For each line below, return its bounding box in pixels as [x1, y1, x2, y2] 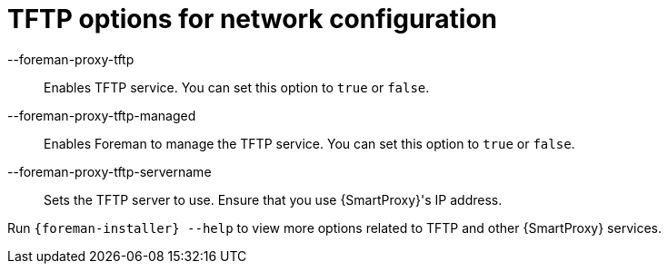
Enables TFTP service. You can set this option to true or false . [44, 79, 430, 95]
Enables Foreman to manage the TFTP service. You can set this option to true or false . [44, 135, 575, 151]
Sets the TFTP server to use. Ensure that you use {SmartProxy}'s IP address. [44, 191, 503, 208]
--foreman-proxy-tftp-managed [7, 107, 196, 123]
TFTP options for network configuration [7, 4, 498, 34]
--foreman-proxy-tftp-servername [7, 163, 212, 179]
